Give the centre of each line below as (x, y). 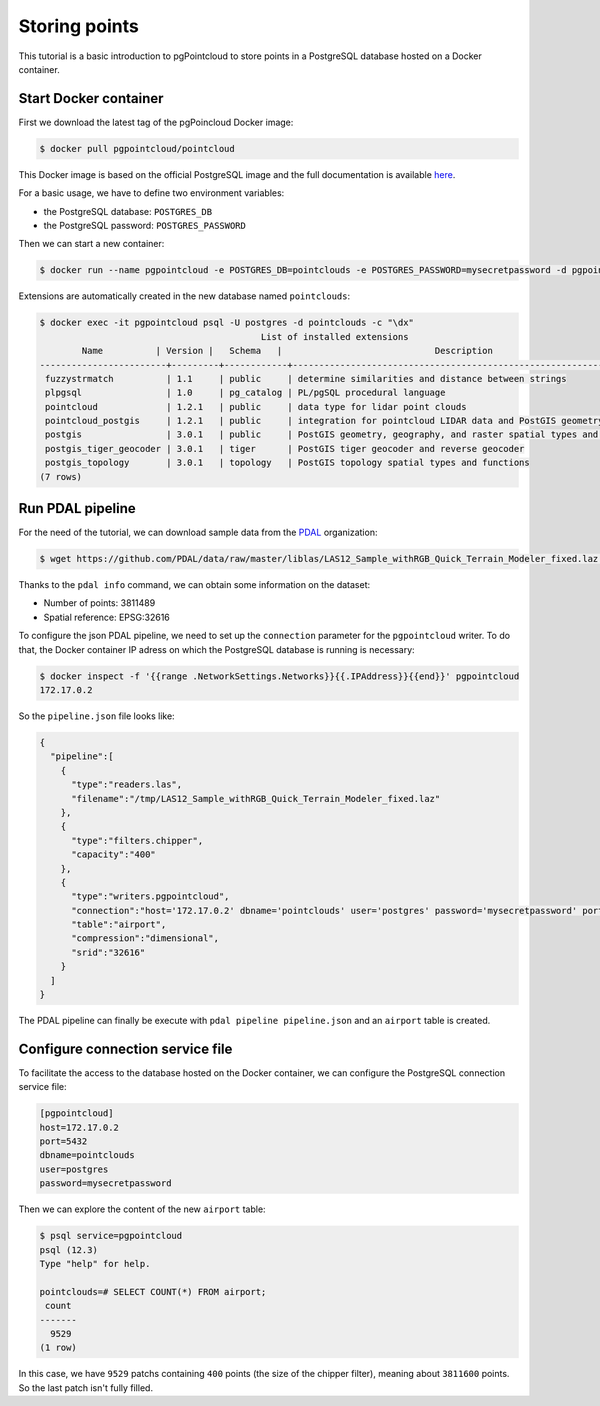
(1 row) (58, 1348)
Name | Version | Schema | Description (287, 351)
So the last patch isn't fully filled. (86, 1387)
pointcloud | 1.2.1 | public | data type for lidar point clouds (256, 406)
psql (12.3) (69, 1249)
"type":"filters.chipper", (137, 840)
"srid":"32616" (108, 952)
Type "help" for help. (95, 1263)
